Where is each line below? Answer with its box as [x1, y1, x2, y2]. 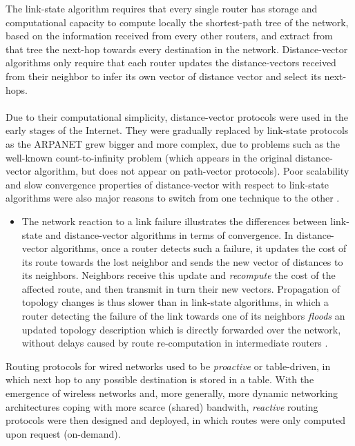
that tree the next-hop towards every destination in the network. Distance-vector [6, 41, 348, 56]
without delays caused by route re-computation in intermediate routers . [21, 336, 328, 350]
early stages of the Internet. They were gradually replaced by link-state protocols [6, 123, 349, 137]
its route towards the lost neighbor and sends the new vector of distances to [21, 254, 343, 269]
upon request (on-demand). [6, 426, 121, 440]
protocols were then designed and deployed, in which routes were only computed [6, 413, 345, 427]
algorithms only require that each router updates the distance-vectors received [6, 55, 336, 70]
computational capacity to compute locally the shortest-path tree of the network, [6, 14, 349, 29]
